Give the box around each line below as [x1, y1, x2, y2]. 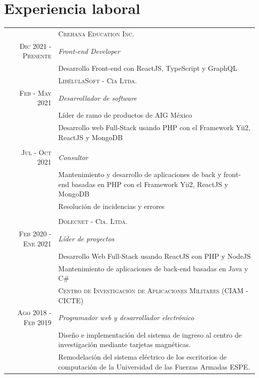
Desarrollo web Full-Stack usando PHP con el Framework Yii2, [58, 122, 251, 133]
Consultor [58, 152, 88, 162]
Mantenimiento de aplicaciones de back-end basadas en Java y [58, 263, 248, 273]
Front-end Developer [58, 45, 120, 56]
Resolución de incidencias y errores [58, 201, 165, 211]
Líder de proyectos [58, 233, 115, 244]
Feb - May [19, 87, 52, 98]
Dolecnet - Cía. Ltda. [58, 216, 128, 226]
